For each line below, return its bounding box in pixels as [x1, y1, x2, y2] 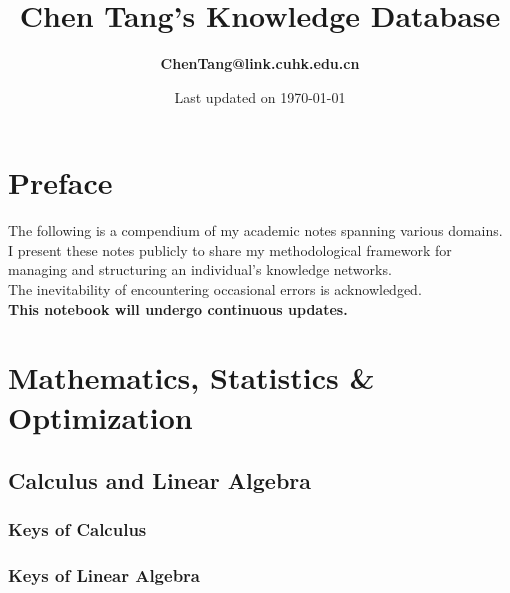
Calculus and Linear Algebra [8, 465, 312, 496]
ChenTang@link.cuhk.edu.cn [160, 53, 360, 74]
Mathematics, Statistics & [8, 357, 375, 398]
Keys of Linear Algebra [8, 563, 200, 588]
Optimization [8, 396, 193, 437]
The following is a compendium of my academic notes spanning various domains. [8, 220, 503, 241]
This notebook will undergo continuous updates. [8, 298, 348, 319]
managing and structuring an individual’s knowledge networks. [8, 259, 392, 280]
